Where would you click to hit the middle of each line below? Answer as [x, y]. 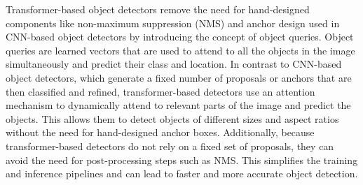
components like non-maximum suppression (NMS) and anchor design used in [173, 23]
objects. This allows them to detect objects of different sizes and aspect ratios [172, 118]
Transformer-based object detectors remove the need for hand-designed [158, 9]
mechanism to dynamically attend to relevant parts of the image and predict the [178, 105]
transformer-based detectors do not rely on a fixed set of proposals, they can [170, 146]
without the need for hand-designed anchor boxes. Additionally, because [160, 132]
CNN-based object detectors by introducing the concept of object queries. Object [180, 37]
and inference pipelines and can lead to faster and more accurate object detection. [182, 173]
